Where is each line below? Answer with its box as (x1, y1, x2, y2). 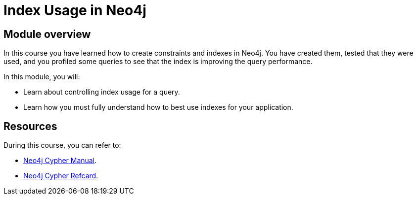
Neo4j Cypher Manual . (23, 156, 97, 165)
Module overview (3, 28, 91, 40)
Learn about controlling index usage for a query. (23, 88, 180, 97)
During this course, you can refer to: (3, 141, 121, 150)
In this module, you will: (3, 72, 80, 81)
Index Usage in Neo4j (3, 2, 146, 19)
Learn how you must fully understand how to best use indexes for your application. (23, 103, 293, 112)
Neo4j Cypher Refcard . (23, 171, 98, 180)
